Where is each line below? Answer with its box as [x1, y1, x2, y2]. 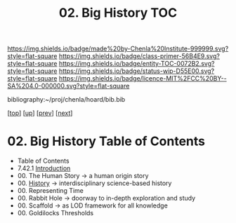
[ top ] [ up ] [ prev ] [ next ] [7, 109, 73, 117]
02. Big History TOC [58, 5, 178, 21]
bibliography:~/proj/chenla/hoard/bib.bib [7, 95, 126, 104]
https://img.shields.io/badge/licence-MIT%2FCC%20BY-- [58, 74, 227, 83]
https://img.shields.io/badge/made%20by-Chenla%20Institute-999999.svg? [7, 44, 229, 53]
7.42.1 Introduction [17, 164, 71, 173]
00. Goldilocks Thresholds [17, 209, 93, 217]
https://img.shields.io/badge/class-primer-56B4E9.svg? [58, 52, 220, 60]
